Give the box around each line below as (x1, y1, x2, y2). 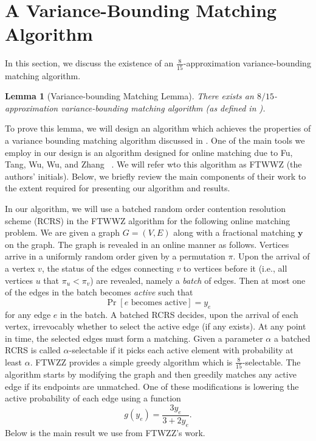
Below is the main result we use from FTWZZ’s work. (5, 426, 205, 439)
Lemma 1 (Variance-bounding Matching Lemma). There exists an (5, 90, 254, 102)
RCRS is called (5, 344, 61, 356)
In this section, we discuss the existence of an (5, 57, 174, 69)
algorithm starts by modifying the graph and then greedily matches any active (5, 368, 297, 381)
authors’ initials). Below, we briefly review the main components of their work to (5, 169, 306, 182)
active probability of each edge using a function (5, 392, 181, 404)
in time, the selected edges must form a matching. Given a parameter (5, 331, 263, 344)
